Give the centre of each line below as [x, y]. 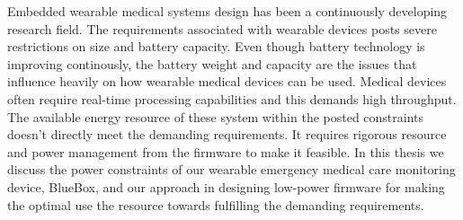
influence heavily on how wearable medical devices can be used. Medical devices [227, 81]
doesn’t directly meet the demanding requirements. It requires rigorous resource [227, 134]
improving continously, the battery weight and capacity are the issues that [212, 63]
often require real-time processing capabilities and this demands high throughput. [232, 98]
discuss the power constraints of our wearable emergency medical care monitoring [231, 169]
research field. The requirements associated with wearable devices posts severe [222, 28]
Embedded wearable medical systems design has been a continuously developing [227, 11]
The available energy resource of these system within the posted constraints [216, 116]
